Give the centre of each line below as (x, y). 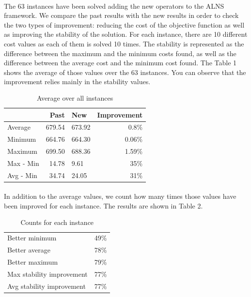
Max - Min (23, 163)
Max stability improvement (47, 274)
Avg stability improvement (47, 286)
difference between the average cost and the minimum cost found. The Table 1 (120, 63)
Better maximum (33, 262)
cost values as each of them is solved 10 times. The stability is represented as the (124, 43)
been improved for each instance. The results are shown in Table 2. (103, 206)
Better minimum (32, 238)
